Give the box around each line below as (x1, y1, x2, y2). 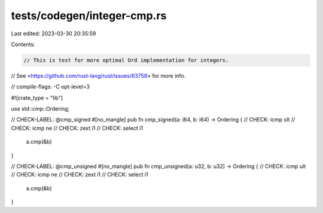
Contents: (11, 41, 35, 48)
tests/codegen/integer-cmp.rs (11, 9, 167, 22)
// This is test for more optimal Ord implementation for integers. (23, 57, 229, 63)
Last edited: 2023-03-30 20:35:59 (11, 30, 96, 37)
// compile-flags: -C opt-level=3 (11, 83, 90, 90)
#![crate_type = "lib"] (11, 94, 63, 101)
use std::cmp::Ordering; (11, 105, 70, 112)
